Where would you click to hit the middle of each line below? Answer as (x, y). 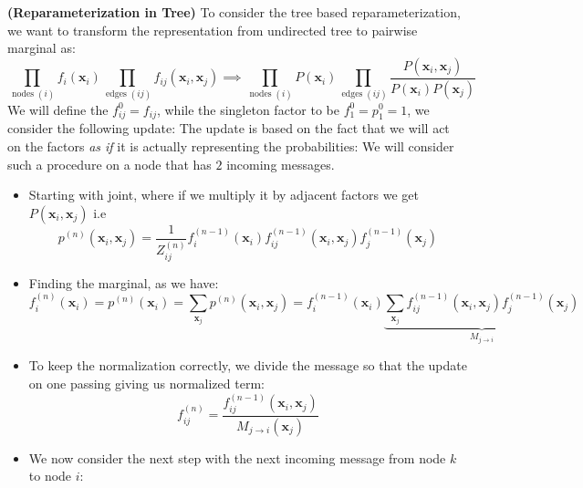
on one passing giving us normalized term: (146, 383)
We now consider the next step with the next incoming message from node (237, 457)
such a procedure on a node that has (109, 164)
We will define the (58, 109)
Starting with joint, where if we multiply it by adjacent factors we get (224, 195)
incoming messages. (281, 164)
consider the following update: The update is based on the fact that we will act (229, 128)
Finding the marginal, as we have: (124, 282)
